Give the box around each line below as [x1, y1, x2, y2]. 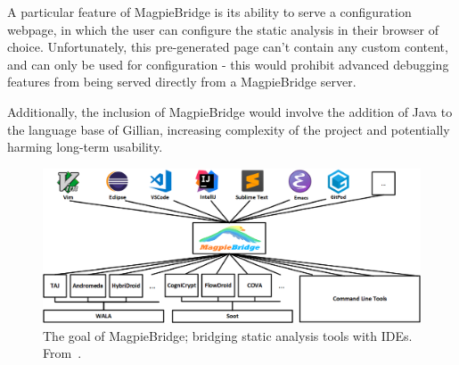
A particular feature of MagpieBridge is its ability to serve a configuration [7, 3, 412, 21]
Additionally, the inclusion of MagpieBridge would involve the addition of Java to [7, 102, 453, 120]
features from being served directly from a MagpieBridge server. [7, 72, 357, 91]
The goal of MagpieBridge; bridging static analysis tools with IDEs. [43, 326, 413, 344]
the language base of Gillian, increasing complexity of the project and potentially [7, 120, 450, 138]
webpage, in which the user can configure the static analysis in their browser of [7, 20, 439, 38]
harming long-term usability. [7, 137, 163, 156]
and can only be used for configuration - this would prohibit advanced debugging [7, 54, 449, 73]
